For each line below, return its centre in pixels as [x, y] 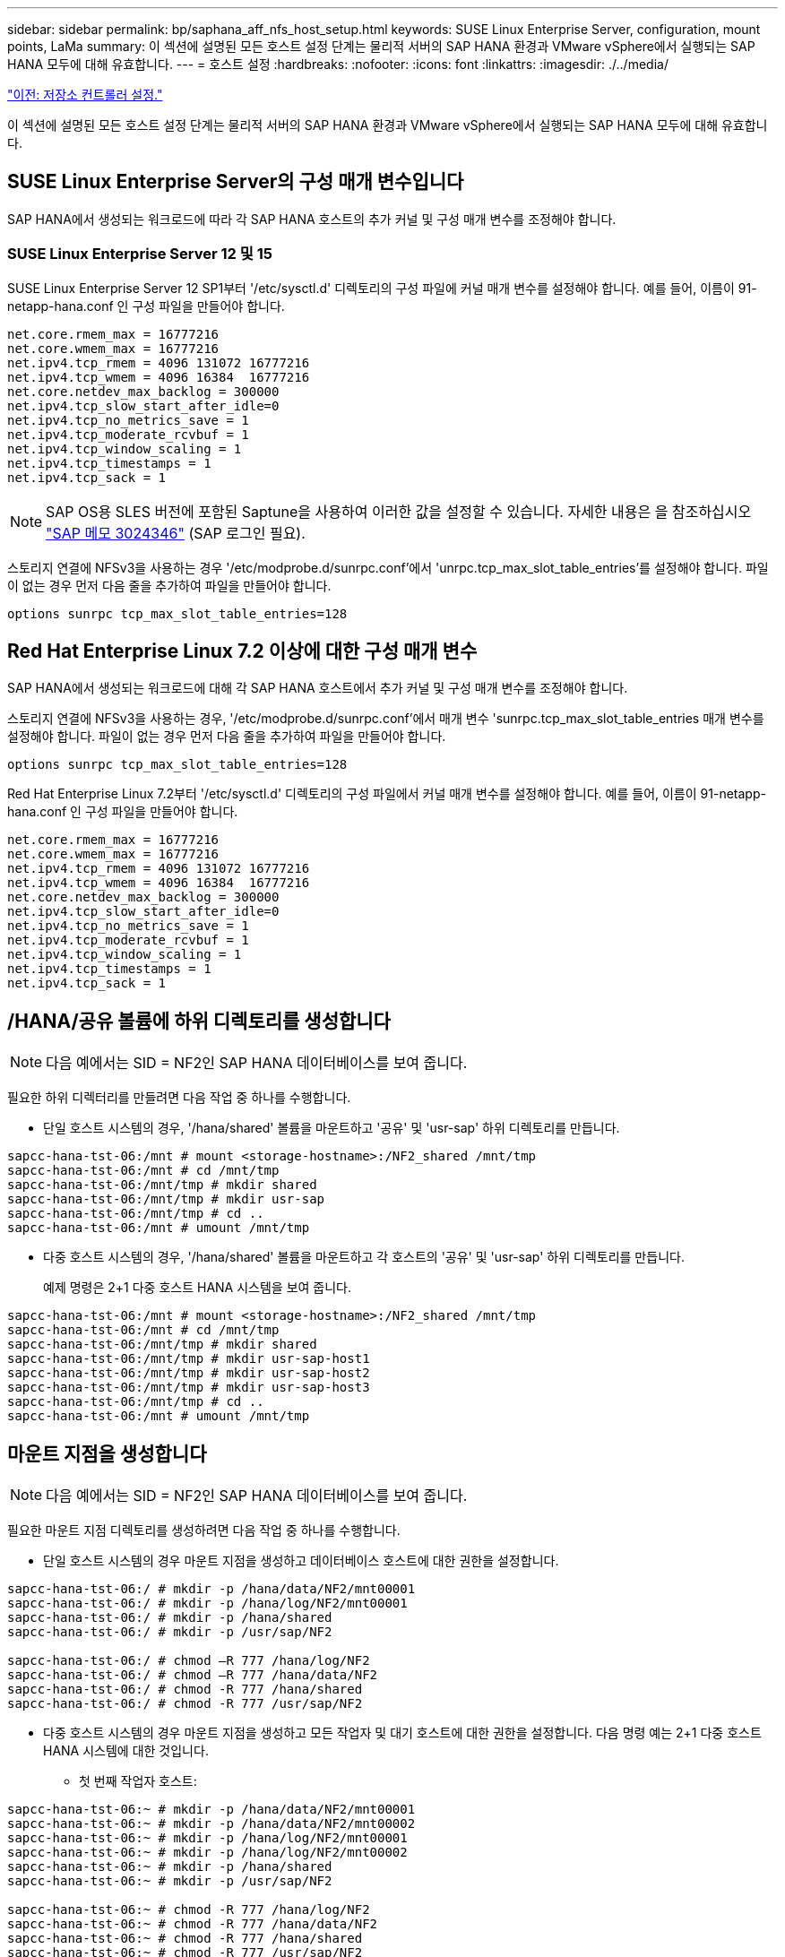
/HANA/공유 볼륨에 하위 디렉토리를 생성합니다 [199, 1021]
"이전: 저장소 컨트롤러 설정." [85, 95]
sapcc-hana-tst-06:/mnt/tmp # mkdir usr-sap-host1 [189, 1359]
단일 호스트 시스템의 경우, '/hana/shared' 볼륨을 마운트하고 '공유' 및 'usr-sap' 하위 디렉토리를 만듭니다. [332, 1128]
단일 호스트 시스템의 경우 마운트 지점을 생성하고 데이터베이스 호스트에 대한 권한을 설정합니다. [301, 1561]
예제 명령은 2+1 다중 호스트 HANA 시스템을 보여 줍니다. [198, 1288]
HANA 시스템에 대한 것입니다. [126, 1751]
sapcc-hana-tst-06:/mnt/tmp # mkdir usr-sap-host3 [189, 1388]
